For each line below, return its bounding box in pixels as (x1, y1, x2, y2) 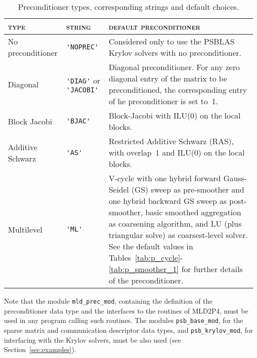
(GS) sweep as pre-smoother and (131, 184, 245, 195)
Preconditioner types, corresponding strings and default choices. (18, 1, 239, 12)
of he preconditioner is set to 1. (108, 95, 218, 107)
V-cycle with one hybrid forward (108, 172, 221, 184)
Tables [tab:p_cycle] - (108, 252, 183, 263)
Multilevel (8, 223, 43, 235)
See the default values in (108, 240, 193, 252)
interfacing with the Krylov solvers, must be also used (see (4, 334, 181, 345)
